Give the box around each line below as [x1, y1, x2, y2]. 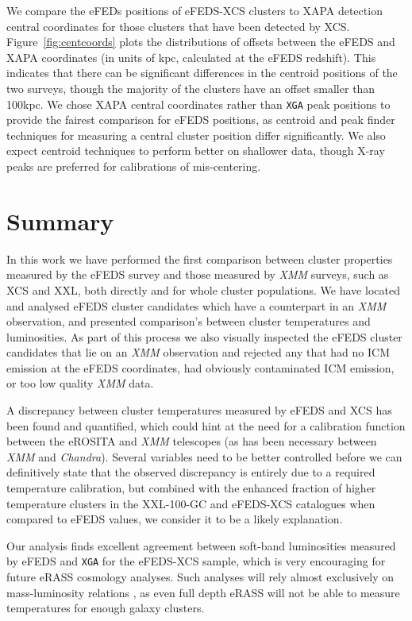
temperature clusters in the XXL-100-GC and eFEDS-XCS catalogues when [6, 495, 375, 511]
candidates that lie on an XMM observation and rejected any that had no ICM [6, 344, 391, 361]
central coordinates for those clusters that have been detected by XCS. [6, 17, 350, 34]
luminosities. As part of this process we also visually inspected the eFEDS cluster [6, 328, 402, 345]
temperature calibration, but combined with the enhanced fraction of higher [6, 480, 376, 496]
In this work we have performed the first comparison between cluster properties [6, 250, 393, 267]
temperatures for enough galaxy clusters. [6, 600, 205, 616]
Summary [6, 204, 114, 237]
